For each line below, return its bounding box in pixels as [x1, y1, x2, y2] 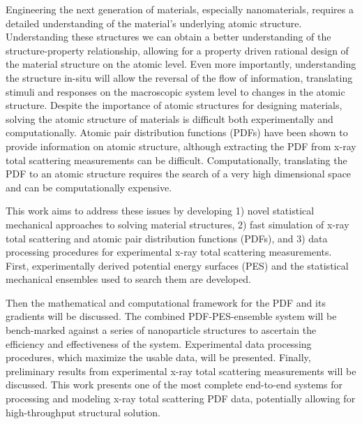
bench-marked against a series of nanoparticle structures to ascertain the [6, 323, 317, 337]
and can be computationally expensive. [6, 180, 172, 194]
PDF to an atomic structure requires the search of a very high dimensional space [6, 166, 352, 181]
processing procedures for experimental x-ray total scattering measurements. [6, 244, 332, 259]
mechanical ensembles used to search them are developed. [6, 272, 251, 286]
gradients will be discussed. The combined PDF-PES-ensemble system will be [6, 309, 337, 323]
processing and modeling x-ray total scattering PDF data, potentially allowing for [6, 391, 356, 406]
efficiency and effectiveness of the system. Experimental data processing [6, 336, 312, 351]
